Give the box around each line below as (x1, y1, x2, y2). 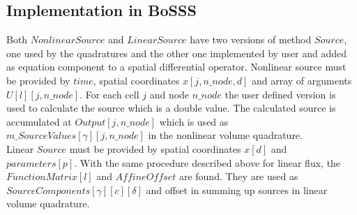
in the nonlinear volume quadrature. (148, 128, 303, 142)
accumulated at (6, 114, 72, 128)
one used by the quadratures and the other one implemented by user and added (6, 45, 347, 60)
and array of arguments (251, 73, 352, 87)
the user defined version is (225, 87, 336, 101)
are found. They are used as (178, 169, 298, 184)
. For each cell (79, 87, 139, 101)
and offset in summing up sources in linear (146, 182, 328, 197)
